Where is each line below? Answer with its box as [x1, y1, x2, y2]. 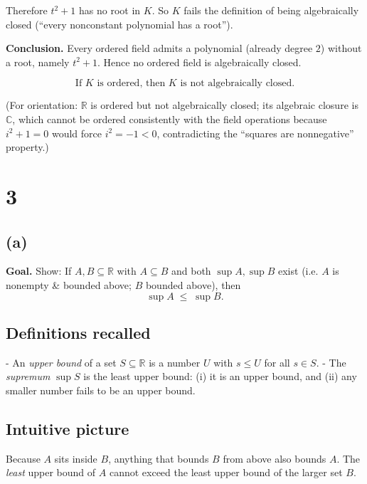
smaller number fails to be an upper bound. [6, 382, 196, 397]
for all [264, 354, 290, 369]
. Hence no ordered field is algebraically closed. [97, 54, 302, 69]
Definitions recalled [6, 321, 151, 343]
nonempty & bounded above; [6, 277, 132, 292]
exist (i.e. [278, 263, 319, 278]
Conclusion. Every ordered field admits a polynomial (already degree [6, 41, 313, 56]
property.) [6, 140, 49, 154]
